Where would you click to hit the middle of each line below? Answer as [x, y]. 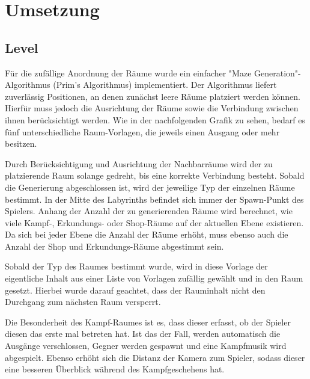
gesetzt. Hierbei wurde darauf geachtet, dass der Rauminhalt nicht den [135, 290]
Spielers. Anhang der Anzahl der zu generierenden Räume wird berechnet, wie [149, 211]
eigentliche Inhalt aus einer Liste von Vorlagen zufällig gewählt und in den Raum [154, 278]
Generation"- [278, 72]
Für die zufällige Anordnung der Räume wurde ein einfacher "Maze [128, 72]
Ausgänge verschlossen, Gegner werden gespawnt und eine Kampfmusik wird [146, 346]
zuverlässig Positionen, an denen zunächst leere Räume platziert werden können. [153, 96]
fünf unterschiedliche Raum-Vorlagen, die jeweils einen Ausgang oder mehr [142, 131]
